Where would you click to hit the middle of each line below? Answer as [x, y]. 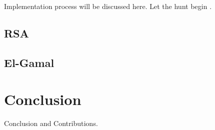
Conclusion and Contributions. [51, 123]
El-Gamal [29, 62]
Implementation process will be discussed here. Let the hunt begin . [108, 6]
